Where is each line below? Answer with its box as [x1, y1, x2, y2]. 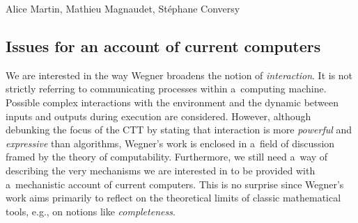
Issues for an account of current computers [6, 35, 321, 56]
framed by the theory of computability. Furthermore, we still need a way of [6, 149, 328, 164]
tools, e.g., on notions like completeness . [6, 204, 176, 218]
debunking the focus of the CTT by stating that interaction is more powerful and [6, 122, 352, 137]
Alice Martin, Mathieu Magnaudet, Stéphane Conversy [6, 1, 240, 15]
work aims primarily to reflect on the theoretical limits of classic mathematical [6, 190, 341, 205]
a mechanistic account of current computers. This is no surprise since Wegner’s [6, 176, 344, 191]
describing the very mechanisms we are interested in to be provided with [6, 163, 316, 177]
